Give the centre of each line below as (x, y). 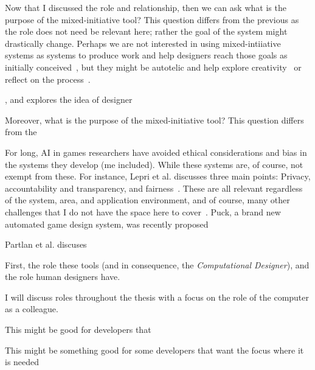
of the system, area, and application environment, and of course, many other (147, 200)
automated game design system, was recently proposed (107, 224)
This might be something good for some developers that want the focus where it (154, 350)
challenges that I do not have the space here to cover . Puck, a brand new (143, 211)
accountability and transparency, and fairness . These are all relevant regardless (154, 188)
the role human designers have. (63, 277)
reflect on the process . (48, 79)
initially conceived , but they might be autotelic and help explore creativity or (153, 67)
